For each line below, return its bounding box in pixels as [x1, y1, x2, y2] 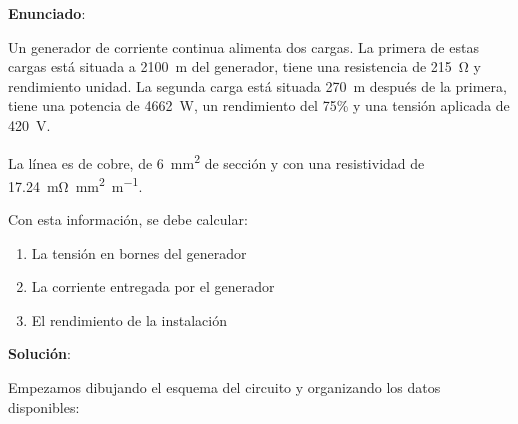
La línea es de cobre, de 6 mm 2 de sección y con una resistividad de [8, 149, 425, 173]
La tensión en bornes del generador [31, 242, 247, 263]
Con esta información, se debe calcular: [8, 209, 248, 230]
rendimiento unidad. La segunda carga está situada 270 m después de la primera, [8, 75, 507, 96]
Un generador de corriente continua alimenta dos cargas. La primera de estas [8, 36, 479, 57]
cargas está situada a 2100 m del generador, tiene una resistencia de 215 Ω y [8, 56, 481, 77]
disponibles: [8, 396, 80, 417]
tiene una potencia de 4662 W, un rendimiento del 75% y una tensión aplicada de [8, 95, 510, 116]
